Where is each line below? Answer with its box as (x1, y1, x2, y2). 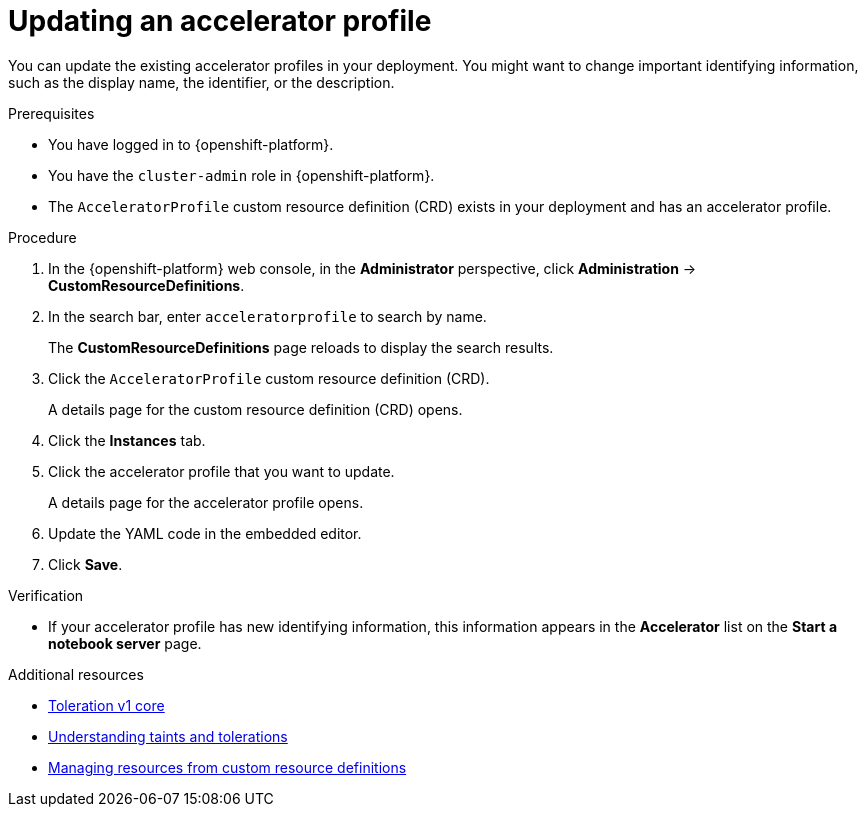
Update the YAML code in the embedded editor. (48, 524, 362, 542)
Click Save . (48, 555, 123, 573)
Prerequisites (8, 104, 95, 122)
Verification (8, 586, 84, 604)
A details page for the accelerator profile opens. (48, 493, 364, 511)
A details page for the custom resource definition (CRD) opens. (48, 400, 463, 418)
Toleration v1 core (48, 696, 165, 714)
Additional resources (8, 665, 144, 683)
